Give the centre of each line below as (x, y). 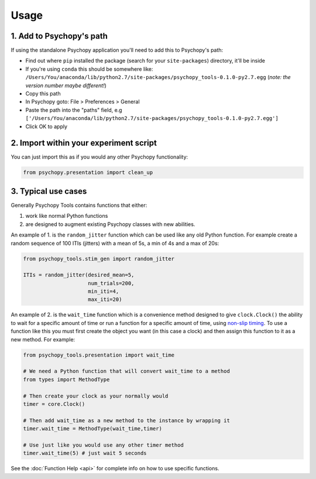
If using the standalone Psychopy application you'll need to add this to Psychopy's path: (117, 50)
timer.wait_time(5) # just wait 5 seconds (85, 453)
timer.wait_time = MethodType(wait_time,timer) (92, 429)
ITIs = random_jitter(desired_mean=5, (79, 275)
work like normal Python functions (67, 216)
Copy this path (43, 94)
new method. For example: (43, 339)
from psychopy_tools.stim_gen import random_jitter (99, 259)
